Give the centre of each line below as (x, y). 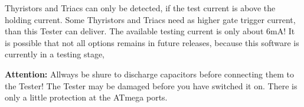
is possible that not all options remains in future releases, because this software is (152, 42)
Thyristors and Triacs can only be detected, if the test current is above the (140, 8)
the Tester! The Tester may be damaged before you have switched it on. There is (151, 85)
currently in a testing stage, (55, 54)
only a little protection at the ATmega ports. (86, 97)
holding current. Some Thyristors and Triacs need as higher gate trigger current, (150, 19)
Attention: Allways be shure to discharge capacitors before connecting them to (149, 74)
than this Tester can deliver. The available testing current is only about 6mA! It (150, 31)
